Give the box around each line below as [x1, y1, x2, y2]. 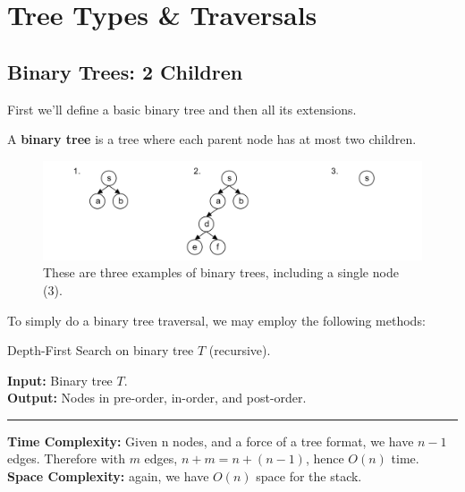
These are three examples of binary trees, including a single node [43, 263, 399, 282]
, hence [305, 449, 344, 468]
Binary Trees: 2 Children [7, 57, 243, 85]
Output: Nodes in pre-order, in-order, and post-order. [7, 388, 307, 407]
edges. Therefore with [7, 449, 125, 468]
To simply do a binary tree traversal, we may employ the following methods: [7, 310, 426, 329]
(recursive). [208, 341, 271, 360]
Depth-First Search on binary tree [7, 341, 194, 360]
